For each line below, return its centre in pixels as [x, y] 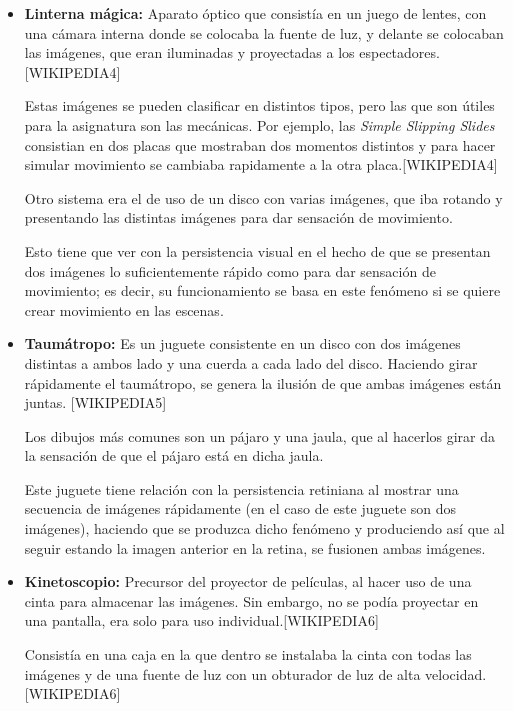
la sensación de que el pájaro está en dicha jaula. [174, 455]
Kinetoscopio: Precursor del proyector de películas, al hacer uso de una [248, 581]
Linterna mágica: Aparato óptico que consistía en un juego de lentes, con [255, 13]
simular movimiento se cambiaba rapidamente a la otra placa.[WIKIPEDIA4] [261, 164]
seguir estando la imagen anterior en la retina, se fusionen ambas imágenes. [255, 547]
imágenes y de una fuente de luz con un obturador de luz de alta [222, 673]
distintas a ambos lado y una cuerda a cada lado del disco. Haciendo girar [251, 362]
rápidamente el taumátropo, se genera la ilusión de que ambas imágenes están [263, 382]
